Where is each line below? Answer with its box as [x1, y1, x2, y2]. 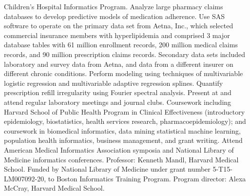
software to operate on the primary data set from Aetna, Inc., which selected [4, 20, 233, 31]
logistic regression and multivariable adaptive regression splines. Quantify [4, 78, 223, 88]
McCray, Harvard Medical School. [4, 183, 105, 193]
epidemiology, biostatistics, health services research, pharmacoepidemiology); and [4, 116, 246, 126]
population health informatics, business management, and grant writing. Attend [4, 135, 243, 145]
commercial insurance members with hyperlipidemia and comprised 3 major [4, 30, 230, 40]
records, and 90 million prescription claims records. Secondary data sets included [4, 49, 246, 59]
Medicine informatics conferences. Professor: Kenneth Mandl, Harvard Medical [4, 154, 239, 164]
